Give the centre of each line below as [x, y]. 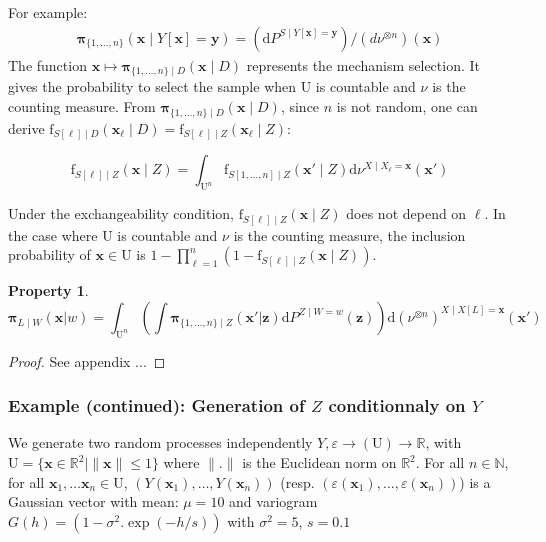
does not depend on [406, 213]
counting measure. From [82, 106]
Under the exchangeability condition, [121, 213]
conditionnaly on [397, 405]
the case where [53, 234]
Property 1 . [48, 290]
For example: [48, 12]
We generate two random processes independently [160, 442]
